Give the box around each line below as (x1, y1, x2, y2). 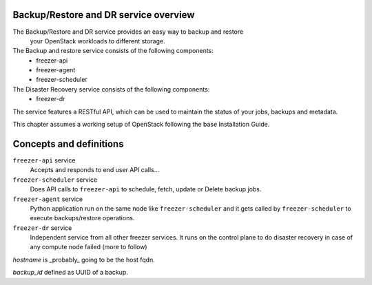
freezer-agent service (12, 195, 83, 203)
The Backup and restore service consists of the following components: (12, 47, 214, 55)
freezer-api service (12, 156, 76, 165)
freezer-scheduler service (12, 176, 98, 184)
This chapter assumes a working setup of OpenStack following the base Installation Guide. (12, 120, 270, 129)
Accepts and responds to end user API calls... (30, 166, 160, 174)
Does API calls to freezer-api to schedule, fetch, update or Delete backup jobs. (30, 185, 262, 193)
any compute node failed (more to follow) (30, 243, 147, 251)
